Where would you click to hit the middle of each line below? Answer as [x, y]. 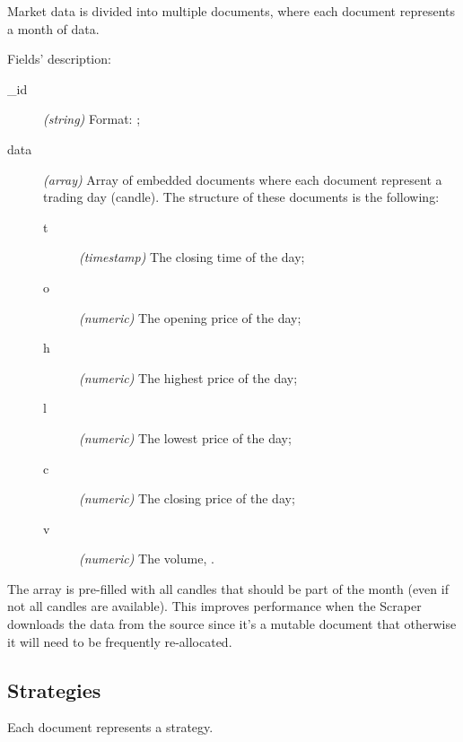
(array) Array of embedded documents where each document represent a [243, 179]
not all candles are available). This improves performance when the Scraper [214, 606]
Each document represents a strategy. [110, 727]
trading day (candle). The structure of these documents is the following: [241, 197]
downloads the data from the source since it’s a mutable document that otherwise [232, 624]
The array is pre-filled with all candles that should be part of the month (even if [228, 588]
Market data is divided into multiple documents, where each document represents [231, 11]
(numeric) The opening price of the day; [190, 317]
